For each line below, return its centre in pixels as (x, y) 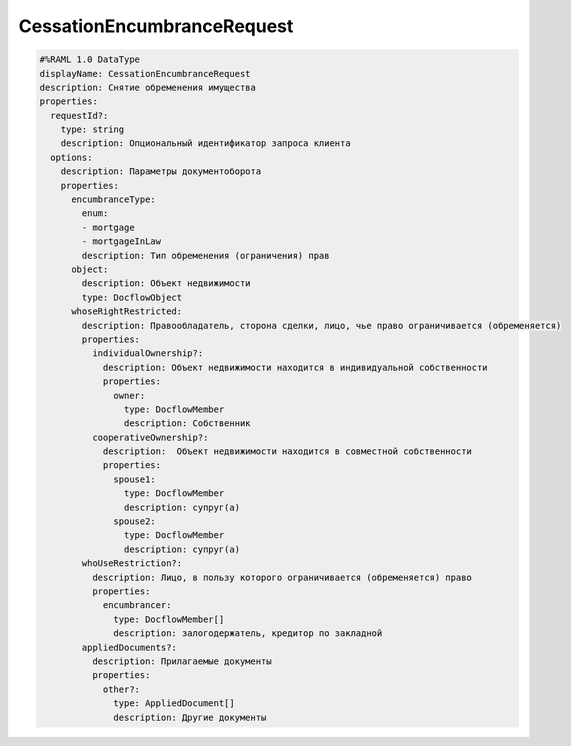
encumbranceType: (114, 199)
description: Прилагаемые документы (181, 661)
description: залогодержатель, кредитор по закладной (248, 633)
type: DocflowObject (132, 297)
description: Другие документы (190, 717)
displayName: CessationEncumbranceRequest (145, 73)
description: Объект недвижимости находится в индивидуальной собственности (295, 367)
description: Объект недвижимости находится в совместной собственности (287, 451)
